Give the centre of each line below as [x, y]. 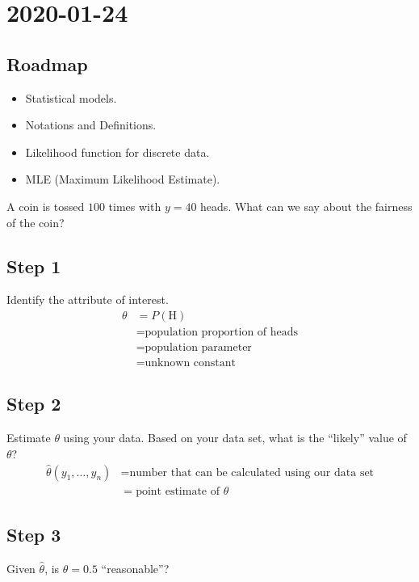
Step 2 [34, 404]
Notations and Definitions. [91, 125]
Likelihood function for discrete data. [117, 152]
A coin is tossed [46, 206]
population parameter [198, 348]
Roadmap [47, 63]
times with [135, 206]
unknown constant [191, 363]
